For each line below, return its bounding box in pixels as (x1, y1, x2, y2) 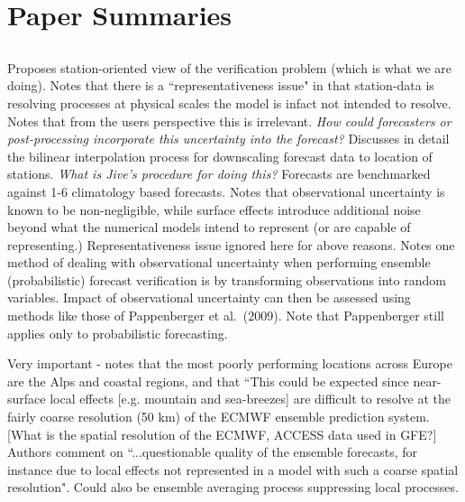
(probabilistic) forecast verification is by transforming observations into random (7, 270, 446, 289)
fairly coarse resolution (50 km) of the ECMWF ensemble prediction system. (7, 407, 430, 426)
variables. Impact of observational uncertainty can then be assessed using (7, 288, 411, 307)
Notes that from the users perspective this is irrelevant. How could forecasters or (7, 111, 451, 130)
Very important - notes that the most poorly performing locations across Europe (7, 354, 452, 373)
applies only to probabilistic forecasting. (7, 323, 228, 342)
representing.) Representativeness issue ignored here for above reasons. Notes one (7, 235, 455, 254)
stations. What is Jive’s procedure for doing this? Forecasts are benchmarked (7, 164, 431, 183)
